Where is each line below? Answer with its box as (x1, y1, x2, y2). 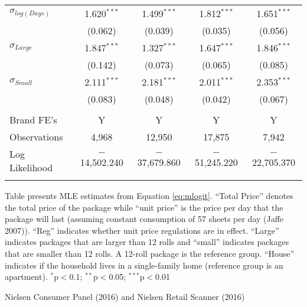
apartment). (5, 270, 48, 283)
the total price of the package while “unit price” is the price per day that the (5, 201, 283, 213)
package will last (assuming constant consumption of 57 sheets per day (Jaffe (5, 213, 284, 225)
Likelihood (9, 161, 53, 174)
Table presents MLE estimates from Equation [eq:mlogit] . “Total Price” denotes (5, 190, 293, 201)
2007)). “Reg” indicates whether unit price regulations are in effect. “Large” (5, 224, 279, 236)
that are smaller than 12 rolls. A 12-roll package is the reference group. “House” (5, 247, 295, 259)
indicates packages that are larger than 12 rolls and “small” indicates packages (5, 236, 289, 248)
